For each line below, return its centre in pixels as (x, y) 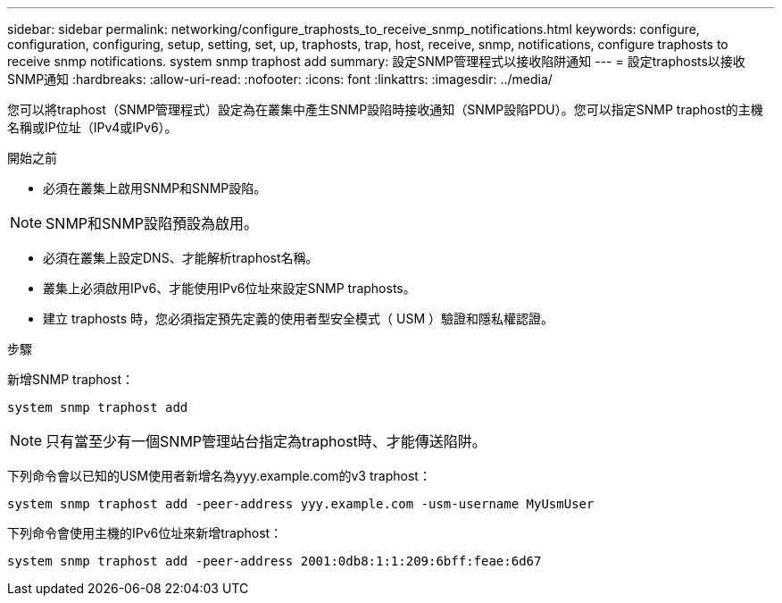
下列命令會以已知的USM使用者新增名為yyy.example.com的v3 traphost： (219, 476)
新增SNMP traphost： (71, 379)
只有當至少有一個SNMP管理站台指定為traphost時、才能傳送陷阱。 (266, 441)
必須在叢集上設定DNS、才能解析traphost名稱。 (181, 258)
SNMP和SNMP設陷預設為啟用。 (152, 223)
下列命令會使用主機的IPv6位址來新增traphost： (145, 533)
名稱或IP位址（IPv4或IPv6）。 (92, 127)
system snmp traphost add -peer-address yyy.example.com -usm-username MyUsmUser (301, 504)
